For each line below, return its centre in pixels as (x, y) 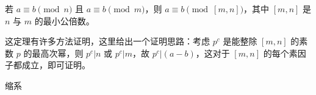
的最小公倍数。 (64, 20)
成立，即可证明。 (56, 65)
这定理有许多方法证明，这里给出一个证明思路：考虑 (107, 41)
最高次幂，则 (58, 53)
